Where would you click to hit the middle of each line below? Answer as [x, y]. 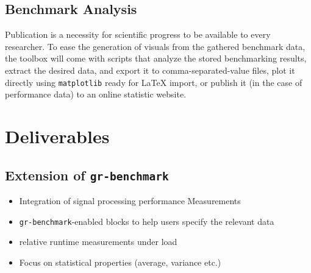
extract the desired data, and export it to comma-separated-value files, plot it [150, 70]
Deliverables [57, 136]
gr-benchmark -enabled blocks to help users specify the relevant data [147, 221]
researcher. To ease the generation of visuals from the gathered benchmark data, [155, 46]
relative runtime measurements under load [98, 242]
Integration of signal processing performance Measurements [130, 200]
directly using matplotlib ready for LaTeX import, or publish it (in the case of [154, 82]
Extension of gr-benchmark [87, 175]
